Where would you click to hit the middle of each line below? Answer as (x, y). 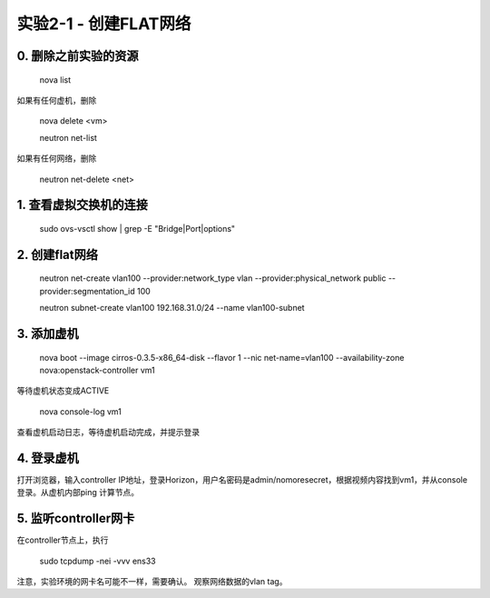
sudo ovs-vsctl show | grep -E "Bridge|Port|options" (137, 228)
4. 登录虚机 (48, 458)
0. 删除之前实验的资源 (78, 56)
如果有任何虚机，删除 (57, 100)
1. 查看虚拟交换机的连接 (83, 205)
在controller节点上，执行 (63, 540)
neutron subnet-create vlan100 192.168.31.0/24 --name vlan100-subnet (172, 308)
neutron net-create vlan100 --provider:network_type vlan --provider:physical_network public (213, 278)
